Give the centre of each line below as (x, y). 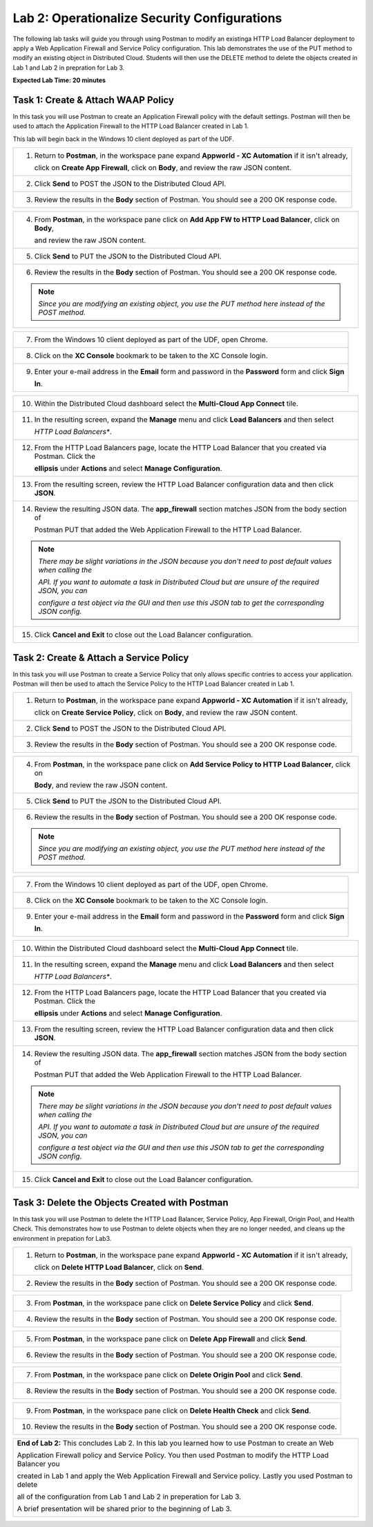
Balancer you (38, 1464)
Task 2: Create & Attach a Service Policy (101, 658)
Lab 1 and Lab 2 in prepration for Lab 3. (69, 67)
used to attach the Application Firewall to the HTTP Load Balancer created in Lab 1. (131, 126)
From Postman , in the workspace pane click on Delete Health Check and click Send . (173, 1411)
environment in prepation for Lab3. (62, 1238)
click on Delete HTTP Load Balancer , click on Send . (119, 1267)
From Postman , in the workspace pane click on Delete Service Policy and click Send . (174, 1303)
